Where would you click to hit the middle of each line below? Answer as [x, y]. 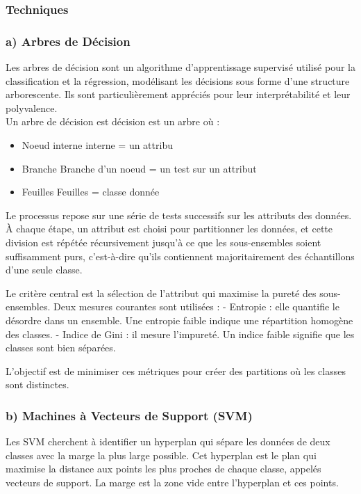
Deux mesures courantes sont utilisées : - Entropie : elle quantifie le [196, 306]
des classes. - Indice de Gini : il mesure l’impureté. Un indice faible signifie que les [180, 334]
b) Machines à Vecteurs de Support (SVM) [129, 415]
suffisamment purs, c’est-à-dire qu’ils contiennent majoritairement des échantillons [180, 256]
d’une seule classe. [44, 270]
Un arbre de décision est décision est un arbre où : [113, 121]
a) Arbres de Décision [68, 41]
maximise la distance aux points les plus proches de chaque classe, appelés [163, 469]
